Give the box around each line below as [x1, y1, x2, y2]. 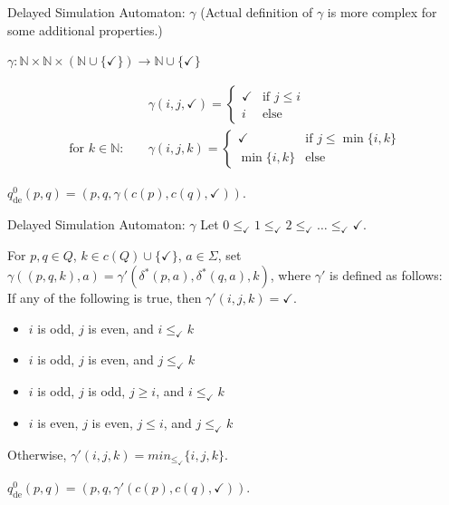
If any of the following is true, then [7, 288, 202, 307]
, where [270, 266, 311, 285]
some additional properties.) [7, 20, 163, 39]
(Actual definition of [200, 3, 313, 21]
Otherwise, [7, 444, 67, 463]
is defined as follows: [330, 266, 443, 285]
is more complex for [327, 3, 437, 21]
